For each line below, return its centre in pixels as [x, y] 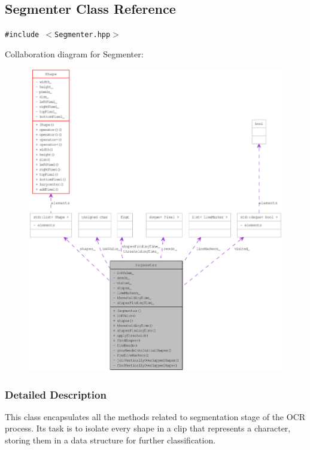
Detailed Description [56, 394]
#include [22, 35]
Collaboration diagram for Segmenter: [74, 53]
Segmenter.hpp [83, 35]
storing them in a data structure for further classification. [110, 440]
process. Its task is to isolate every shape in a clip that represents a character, [148, 428]
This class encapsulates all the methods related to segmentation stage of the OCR [155, 416]
